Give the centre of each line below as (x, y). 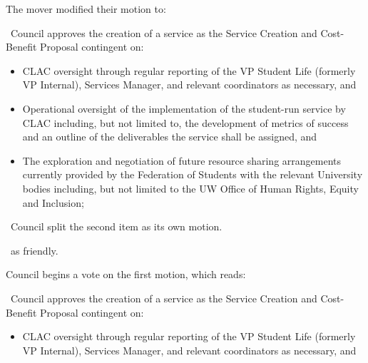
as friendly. (34, 250)
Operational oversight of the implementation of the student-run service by (184, 108)
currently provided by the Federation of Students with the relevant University (193, 174)
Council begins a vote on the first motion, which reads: (126, 274)
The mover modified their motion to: (86, 9)
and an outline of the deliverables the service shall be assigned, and (170, 137)
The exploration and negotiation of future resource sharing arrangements (182, 160)
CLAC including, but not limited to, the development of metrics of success (185, 122)
